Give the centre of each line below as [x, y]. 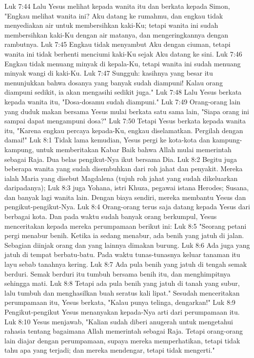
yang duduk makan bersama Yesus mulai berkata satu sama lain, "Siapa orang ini [127, 111]
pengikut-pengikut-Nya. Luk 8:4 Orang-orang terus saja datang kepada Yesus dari [127, 207]
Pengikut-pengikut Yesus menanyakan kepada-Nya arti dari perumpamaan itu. [122, 312]
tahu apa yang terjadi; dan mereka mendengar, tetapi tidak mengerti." [110, 350]
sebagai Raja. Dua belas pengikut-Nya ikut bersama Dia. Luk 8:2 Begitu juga [121, 159]
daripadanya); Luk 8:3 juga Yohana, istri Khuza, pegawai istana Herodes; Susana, [127, 188]
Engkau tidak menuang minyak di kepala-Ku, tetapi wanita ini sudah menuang [123, 63]
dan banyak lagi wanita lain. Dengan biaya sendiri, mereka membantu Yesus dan [125, 197]
